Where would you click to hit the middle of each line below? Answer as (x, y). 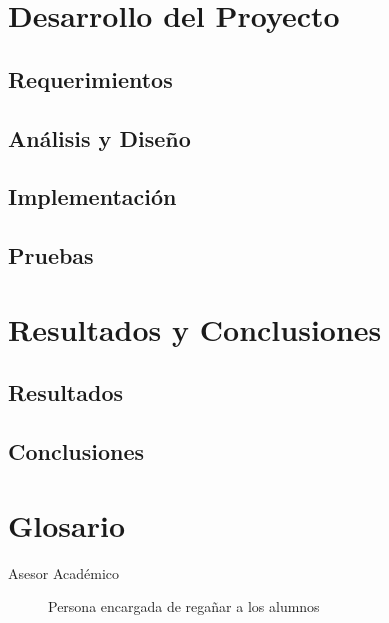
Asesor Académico (63, 572)
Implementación (92, 196)
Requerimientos (90, 78)
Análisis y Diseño (99, 137)
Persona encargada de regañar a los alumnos (184, 606)
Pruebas (51, 255)
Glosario (67, 524)
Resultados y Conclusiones (195, 328)
